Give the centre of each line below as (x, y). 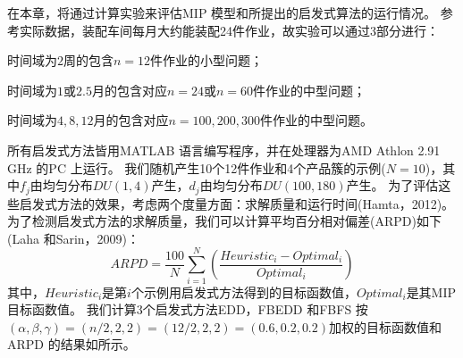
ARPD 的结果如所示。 (72, 344)
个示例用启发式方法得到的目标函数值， (244, 291)
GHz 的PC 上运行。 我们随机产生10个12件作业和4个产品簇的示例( (197, 167)
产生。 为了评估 (392, 185)
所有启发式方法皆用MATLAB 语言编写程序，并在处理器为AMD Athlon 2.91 (224, 150)
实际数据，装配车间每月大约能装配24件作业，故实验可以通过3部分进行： (229, 30)
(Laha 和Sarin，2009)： (74, 238)
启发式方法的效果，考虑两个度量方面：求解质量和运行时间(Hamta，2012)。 (237, 203)
